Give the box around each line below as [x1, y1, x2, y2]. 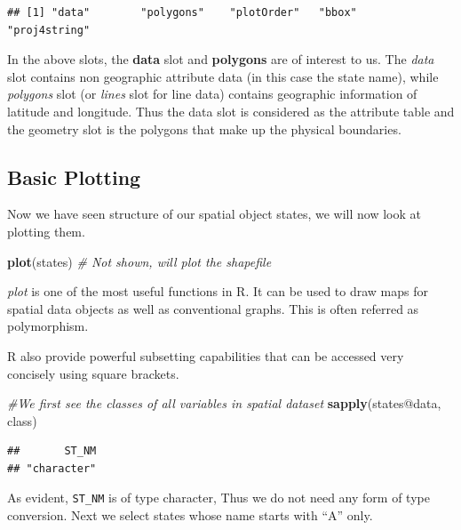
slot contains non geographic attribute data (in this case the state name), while [7, 67, 439, 85]
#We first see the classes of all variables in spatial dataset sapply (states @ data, [7, 394, 441, 413]
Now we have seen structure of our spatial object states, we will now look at [7, 205, 421, 223]
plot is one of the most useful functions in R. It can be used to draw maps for [7, 282, 428, 301]
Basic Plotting [7, 163, 141, 190]
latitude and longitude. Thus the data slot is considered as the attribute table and [7, 101, 455, 120]
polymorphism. [7, 317, 89, 335]
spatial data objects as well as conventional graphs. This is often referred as [7, 299, 419, 317]
